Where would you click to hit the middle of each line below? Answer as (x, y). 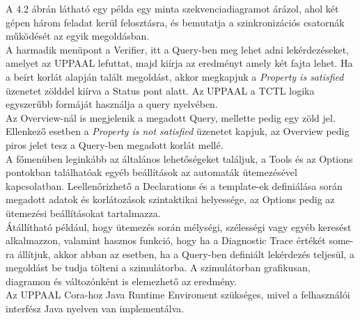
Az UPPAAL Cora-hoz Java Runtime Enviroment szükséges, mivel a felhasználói (178, 295)
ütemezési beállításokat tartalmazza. (83, 213)
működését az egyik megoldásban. (78, 36)
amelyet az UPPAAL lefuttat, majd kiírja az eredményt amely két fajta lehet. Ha (179, 63)
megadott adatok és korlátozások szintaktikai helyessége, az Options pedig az (170, 199)
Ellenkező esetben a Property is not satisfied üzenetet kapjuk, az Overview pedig (178, 131)
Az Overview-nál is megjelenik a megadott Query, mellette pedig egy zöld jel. (171, 117)
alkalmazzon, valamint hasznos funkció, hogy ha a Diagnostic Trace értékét (166, 240)
